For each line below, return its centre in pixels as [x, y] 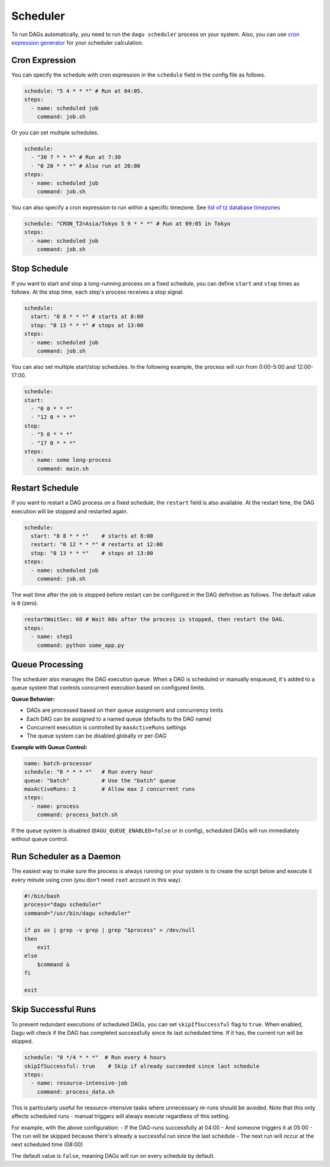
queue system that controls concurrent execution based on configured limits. [108, 687]
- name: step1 [52, 637]
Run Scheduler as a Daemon [66, 857]
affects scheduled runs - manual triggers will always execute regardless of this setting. [121, 1116]
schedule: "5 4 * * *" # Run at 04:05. [84, 91]
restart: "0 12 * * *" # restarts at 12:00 [97, 545]
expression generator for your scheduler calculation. [77, 42]
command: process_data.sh [76, 1091]
